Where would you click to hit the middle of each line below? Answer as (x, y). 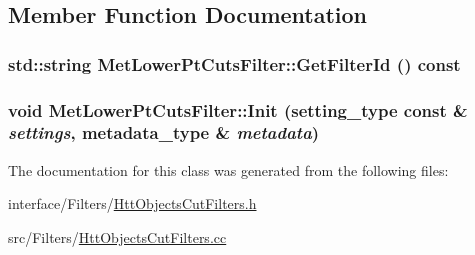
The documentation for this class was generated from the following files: (228, 169)
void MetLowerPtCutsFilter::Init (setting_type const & (238, 109)
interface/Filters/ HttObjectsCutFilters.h (132, 203)
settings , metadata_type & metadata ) (164, 132)
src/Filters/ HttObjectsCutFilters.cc (117, 236)
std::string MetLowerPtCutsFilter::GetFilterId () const (234, 63)
